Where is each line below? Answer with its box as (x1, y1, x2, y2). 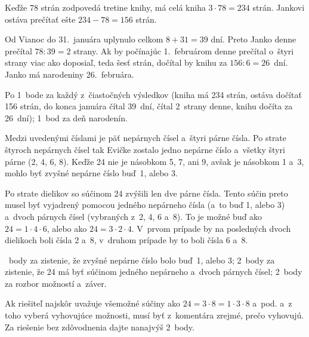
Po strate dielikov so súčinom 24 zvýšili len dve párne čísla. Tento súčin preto (5, 186, 288, 199)
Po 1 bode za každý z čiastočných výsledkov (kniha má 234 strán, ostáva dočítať (5, 88, 302, 100)
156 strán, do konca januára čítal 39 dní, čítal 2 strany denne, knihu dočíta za (5, 100, 293, 112)
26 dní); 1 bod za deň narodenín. (5, 111, 128, 124)
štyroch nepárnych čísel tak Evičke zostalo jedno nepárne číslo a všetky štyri (5, 143, 285, 155)
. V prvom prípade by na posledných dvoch (131, 222, 291, 234)
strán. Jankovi (252, 1, 305, 13)
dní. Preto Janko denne (211, 33, 296, 45)
